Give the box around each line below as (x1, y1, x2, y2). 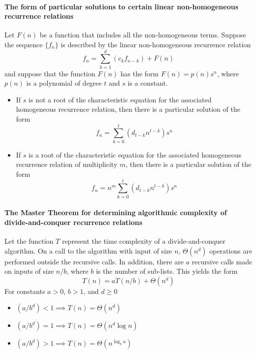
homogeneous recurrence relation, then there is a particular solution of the (16, 104, 240, 114)
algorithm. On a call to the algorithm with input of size (4, 245, 172, 256)
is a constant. (128, 78, 168, 88)
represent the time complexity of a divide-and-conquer (62, 236, 225, 246)
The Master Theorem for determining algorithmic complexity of (4, 207, 227, 218)
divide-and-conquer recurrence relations (4, 217, 143, 227)
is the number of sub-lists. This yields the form (96, 266, 238, 276)
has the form (120, 68, 159, 78)
